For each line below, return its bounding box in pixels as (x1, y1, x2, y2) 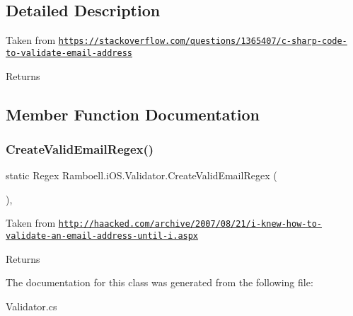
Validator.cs (6, 298, 57, 313)
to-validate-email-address (6, 47, 132, 58)
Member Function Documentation (6, 103, 260, 125)
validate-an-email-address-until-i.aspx (6, 230, 199, 241)
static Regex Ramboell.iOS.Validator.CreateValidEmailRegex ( (6, 168, 277, 183)
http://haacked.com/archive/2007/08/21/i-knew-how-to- (58, 219, 322, 230)
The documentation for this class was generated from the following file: (6, 275, 313, 290)
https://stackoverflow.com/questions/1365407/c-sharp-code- (58, 36, 347, 47)
